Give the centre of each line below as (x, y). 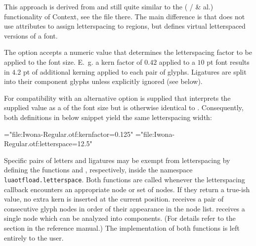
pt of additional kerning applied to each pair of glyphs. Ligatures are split (135, 71)
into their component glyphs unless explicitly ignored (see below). (103, 81)
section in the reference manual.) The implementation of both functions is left (122, 227)
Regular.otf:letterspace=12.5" (48, 143)
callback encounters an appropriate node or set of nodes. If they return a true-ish (127, 189)
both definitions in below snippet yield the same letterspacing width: (108, 117)
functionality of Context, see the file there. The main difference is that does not (125, 16)
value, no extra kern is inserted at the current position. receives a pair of (114, 199)
